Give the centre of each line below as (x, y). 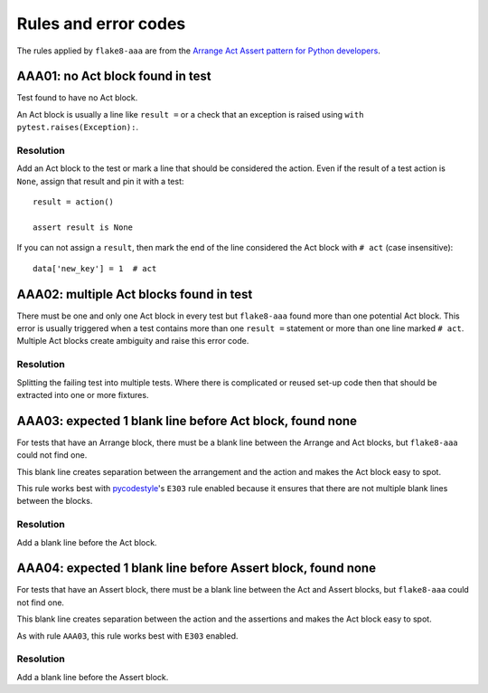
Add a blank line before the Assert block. (93, 677)
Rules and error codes (101, 24)
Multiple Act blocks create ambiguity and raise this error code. (133, 341)
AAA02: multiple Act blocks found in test (135, 294)
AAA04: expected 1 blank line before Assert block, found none (197, 569)
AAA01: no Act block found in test (114, 76)
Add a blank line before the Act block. (87, 542)
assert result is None (83, 227)
